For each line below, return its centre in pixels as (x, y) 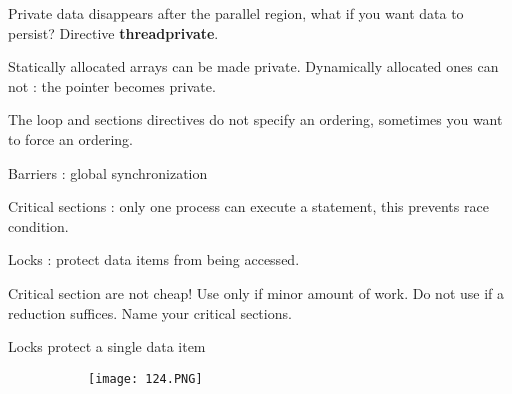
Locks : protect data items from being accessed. (154, 259)
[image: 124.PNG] (145, 378)
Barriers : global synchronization (108, 172)
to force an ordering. (70, 138)
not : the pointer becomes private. (112, 85)
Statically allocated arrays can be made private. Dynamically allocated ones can (253, 66)
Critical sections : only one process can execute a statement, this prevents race (248, 206)
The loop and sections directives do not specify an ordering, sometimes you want (255, 119)
